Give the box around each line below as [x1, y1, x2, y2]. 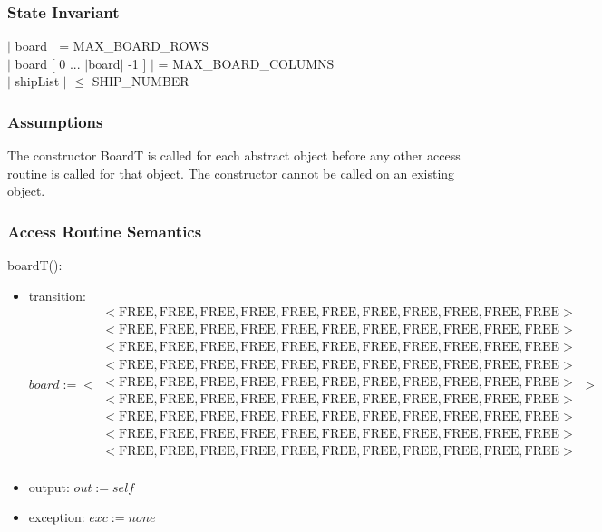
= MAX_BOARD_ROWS [59, 36, 209, 55]
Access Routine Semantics [7, 219, 202, 242]
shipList [15, 72, 60, 91]
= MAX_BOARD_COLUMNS [158, 53, 335, 73]
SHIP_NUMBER [92, 72, 189, 91]
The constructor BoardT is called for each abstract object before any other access [7, 146, 461, 165]
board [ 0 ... [15, 53, 81, 73]
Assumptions [7, 110, 103, 132]
